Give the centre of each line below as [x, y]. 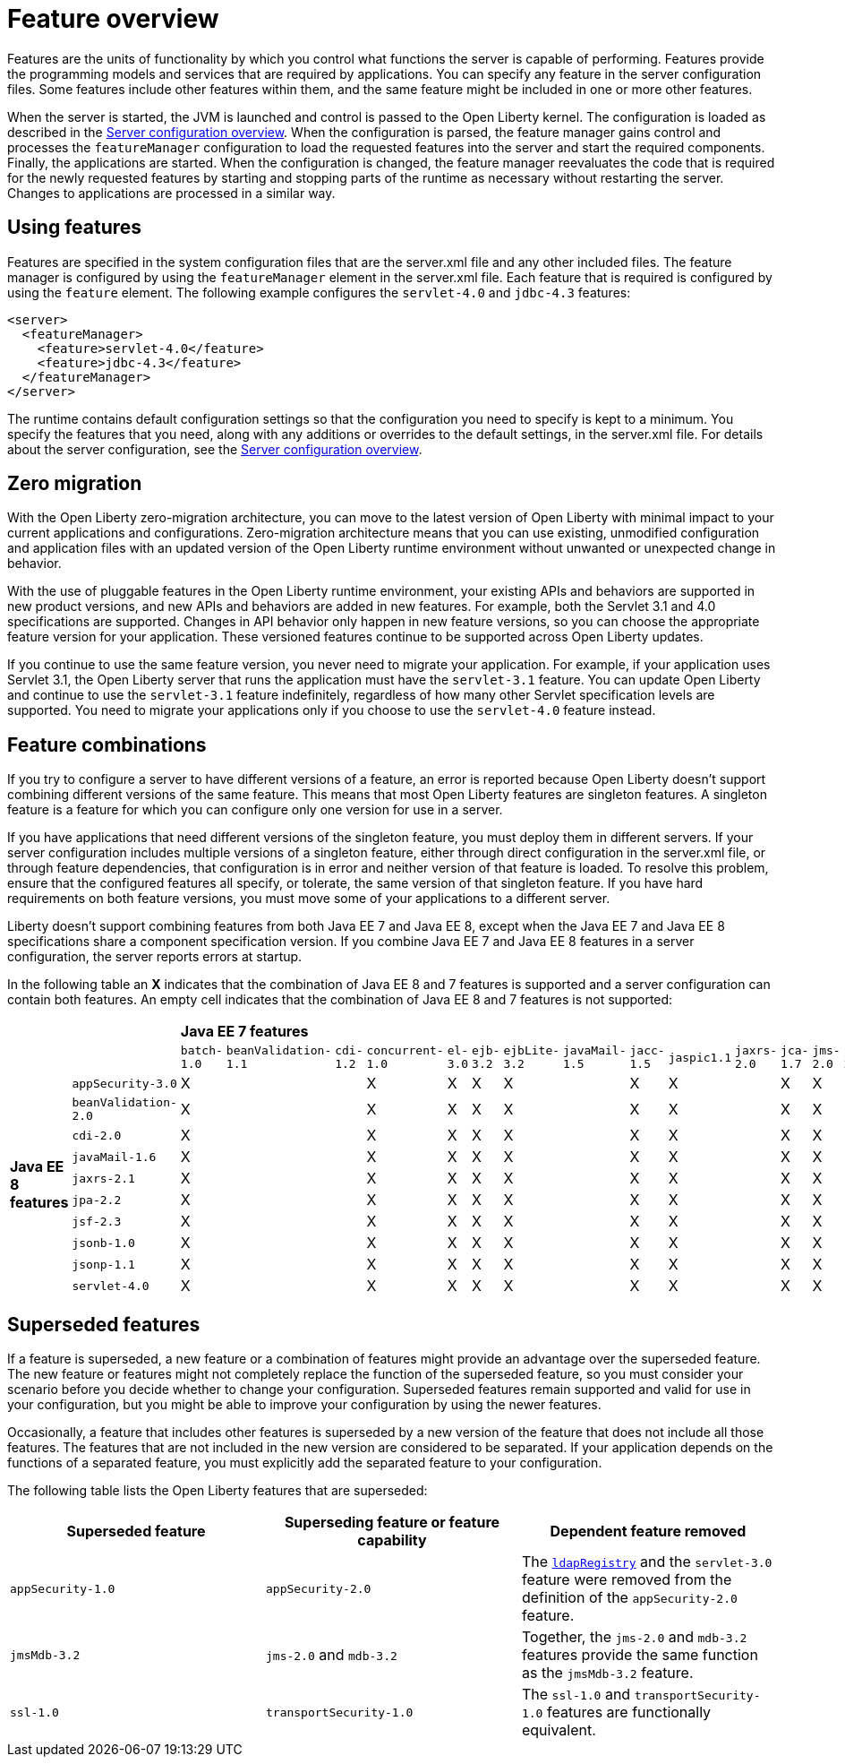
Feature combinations [107, 744]
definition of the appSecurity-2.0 [629, 1598]
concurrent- [405, 1051]
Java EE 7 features [244, 1032]
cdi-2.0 [97, 1135]
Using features [75, 228]
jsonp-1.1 [103, 1264]
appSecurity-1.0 [63, 1588]
